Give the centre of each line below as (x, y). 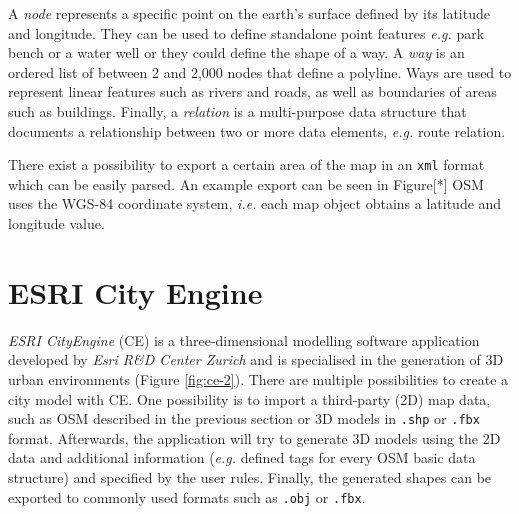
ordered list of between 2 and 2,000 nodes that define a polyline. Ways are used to (260, 71)
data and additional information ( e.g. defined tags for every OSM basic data (242, 457)
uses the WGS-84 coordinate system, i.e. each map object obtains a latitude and (255, 203)
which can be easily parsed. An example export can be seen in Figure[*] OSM (246, 183)
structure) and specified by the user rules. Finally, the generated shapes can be (250, 476)
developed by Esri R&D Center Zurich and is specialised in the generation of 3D (256, 359)
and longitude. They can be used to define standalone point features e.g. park (246, 32)
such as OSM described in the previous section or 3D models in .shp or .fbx (244, 418)
